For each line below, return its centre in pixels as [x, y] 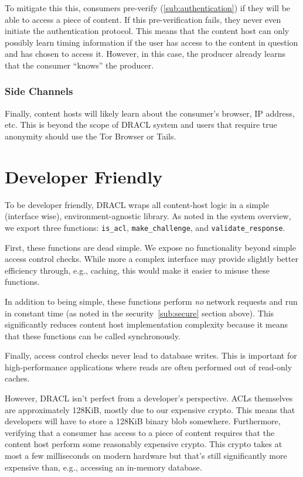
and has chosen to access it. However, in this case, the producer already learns [145, 54]
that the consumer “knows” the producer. [79, 65]
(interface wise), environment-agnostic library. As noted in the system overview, [148, 216]
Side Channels [39, 91]
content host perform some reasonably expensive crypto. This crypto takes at [144, 444]
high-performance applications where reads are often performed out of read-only [149, 367]
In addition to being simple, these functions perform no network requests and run [151, 301]
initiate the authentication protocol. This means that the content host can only [147, 31]
